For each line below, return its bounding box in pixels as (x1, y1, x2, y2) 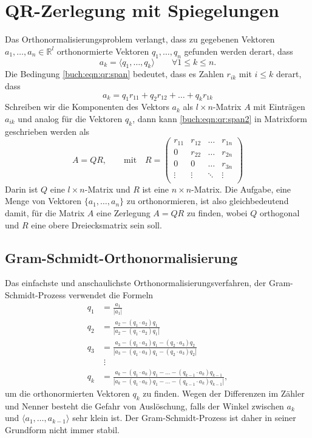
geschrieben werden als (5, 125, 90, 137)
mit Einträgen (253, 100, 305, 113)
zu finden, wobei (186, 207, 248, 219)
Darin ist (5, 182, 38, 195)
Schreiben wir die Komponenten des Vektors (5, 100, 169, 113)
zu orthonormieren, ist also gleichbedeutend (126, 194, 289, 207)
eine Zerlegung (96, 207, 151, 219)
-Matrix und (84, 182, 131, 195)
